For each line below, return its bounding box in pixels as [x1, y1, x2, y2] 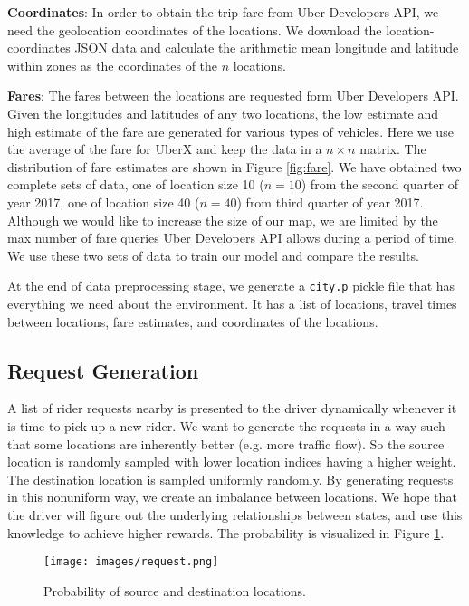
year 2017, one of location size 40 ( [7, 192, 200, 211]
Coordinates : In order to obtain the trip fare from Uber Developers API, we [7, 3, 439, 21]
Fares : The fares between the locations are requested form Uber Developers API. [7, 86, 459, 105]
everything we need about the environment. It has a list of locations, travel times [7, 293, 457, 313]
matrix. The [359, 139, 426, 159]
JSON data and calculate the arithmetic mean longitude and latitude [74, 38, 459, 57]
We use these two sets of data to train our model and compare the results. [7, 245, 419, 265]
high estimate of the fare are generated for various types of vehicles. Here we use [7, 121, 454, 140]
